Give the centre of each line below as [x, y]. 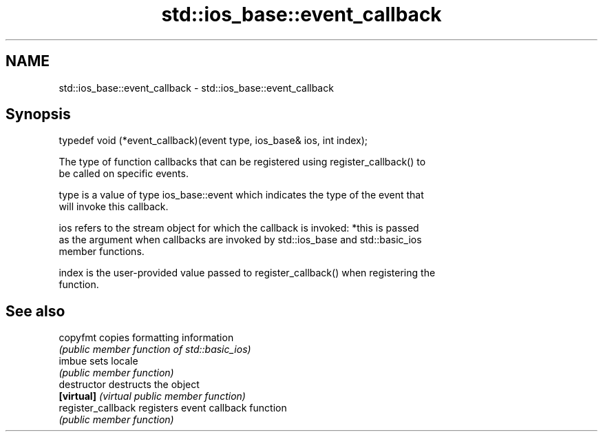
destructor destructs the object [129, 385]
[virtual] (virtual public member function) [152, 396]
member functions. [102, 252]
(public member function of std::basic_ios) [155, 349]
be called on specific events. [124, 174]
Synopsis [38, 114]
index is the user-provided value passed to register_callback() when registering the [247, 273]
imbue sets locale [98, 361]
